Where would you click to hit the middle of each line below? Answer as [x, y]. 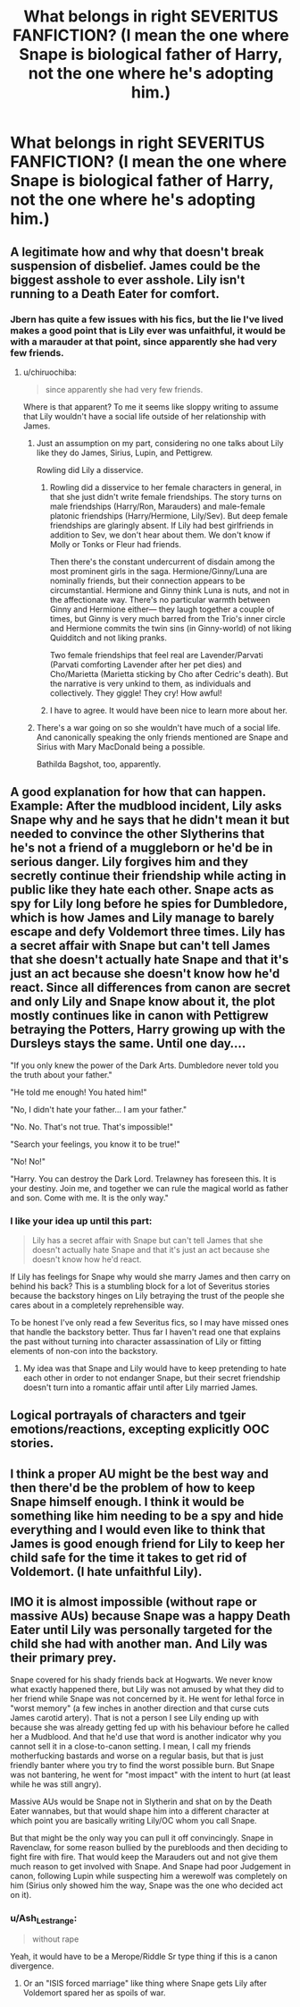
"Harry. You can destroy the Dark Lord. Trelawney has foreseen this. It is [143, 1179]
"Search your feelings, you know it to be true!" [96, 1144]
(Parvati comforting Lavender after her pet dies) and [146, 665]
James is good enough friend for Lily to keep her [147, 1543]
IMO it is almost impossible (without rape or [133, 1602]
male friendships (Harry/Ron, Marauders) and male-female [158, 506]
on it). [21, 1894]
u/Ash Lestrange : [44, 1918]
